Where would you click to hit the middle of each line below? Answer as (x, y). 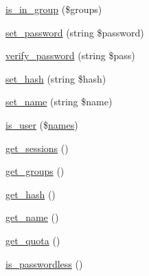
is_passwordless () (44, 263)
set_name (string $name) (59, 102)
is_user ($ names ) (42, 124)
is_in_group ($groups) (54, 9)
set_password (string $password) (75, 32)
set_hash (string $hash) (56, 78)
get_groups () (35, 171)
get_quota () (33, 240)
